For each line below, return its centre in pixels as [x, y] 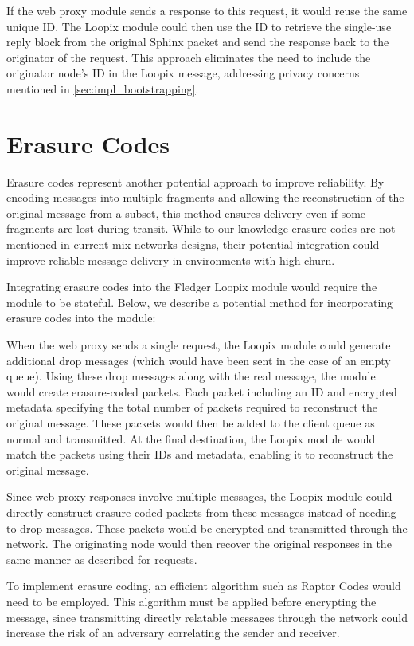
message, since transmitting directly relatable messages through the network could [207, 617]
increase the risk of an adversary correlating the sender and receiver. [173, 633]
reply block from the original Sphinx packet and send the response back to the [198, 42]
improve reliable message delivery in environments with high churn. [171, 260]
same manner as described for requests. [102, 559]
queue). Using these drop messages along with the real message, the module [191, 376]
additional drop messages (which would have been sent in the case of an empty [199, 360]
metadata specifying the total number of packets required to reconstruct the [192, 407]
